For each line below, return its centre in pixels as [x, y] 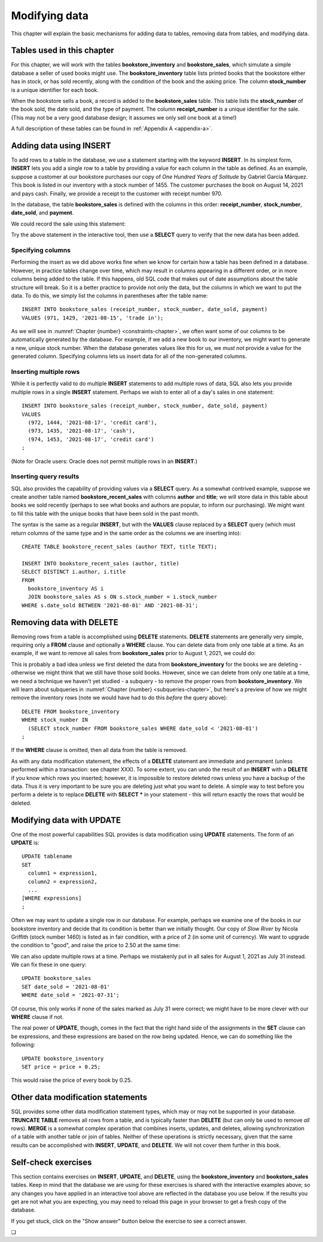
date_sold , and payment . [42, 213]
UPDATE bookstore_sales [57, 978]
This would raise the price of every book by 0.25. [71, 1080]
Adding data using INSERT [61, 146]
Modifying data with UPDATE [66, 820]
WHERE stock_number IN [55, 720]
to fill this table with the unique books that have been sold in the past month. [105, 513]
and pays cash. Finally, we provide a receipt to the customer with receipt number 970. [117, 193]
